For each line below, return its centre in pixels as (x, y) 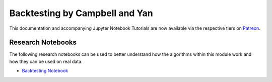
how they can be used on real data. (46, 61)
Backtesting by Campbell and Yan (81, 13)
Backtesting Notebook (45, 71)
